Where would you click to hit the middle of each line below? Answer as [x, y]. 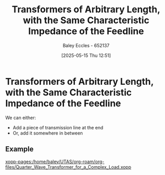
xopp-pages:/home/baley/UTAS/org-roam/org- [55, 161]
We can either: [21, 118]
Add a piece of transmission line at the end [58, 127]
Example [19, 149]
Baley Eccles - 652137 [86, 45]
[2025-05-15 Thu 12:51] [86, 55]
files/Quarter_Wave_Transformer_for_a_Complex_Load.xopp [68, 167]
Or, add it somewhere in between [48, 133]
